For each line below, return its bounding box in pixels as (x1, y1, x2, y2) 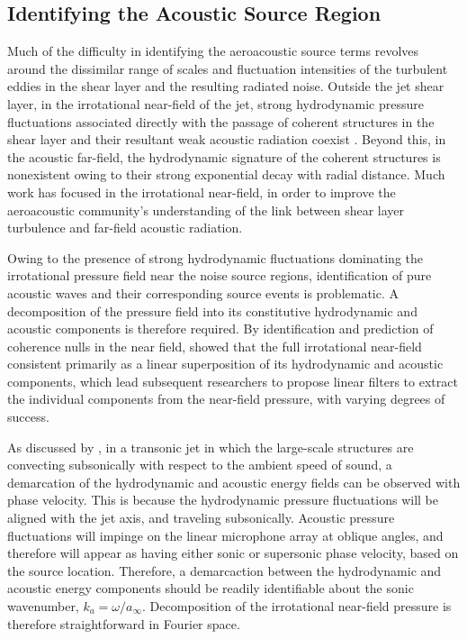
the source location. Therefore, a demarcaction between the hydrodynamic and (7, 561, 442, 580)
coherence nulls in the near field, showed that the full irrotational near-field (7, 336, 422, 355)
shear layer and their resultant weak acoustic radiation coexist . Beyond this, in (7, 130, 446, 149)
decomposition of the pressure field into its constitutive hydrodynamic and (7, 301, 418, 320)
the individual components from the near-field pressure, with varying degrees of (7, 389, 445, 408)
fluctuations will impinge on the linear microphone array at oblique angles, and (7, 525, 444, 544)
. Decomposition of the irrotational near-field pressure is (142, 597, 452, 616)
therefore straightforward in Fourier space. (7, 614, 240, 633)
